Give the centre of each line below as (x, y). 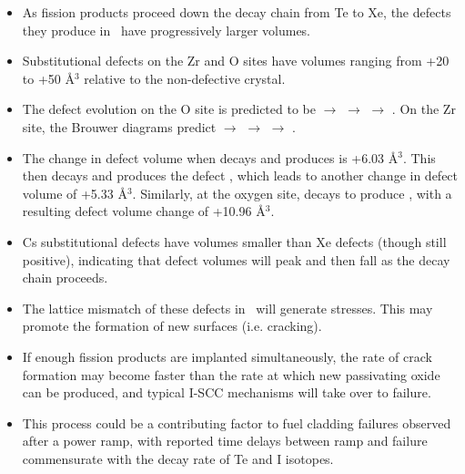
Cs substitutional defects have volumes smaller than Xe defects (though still (234, 241)
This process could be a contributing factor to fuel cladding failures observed (237, 422)
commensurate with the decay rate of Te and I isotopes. (178, 458)
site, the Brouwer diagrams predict (119, 126)
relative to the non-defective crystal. (185, 78)
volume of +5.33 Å (75, 193)
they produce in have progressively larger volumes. (166, 30)
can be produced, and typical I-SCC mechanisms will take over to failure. (227, 392)
